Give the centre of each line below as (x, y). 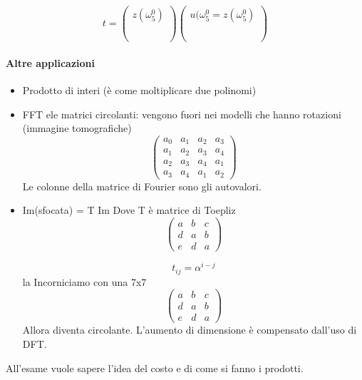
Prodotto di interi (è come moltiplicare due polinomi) (139, 90)
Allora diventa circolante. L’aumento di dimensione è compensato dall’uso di (190, 330)
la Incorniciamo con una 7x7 (84, 281)
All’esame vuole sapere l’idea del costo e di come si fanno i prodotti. (155, 368)
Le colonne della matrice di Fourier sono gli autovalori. (142, 186)
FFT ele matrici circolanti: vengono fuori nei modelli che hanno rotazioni (182, 114)
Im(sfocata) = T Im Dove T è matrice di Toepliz (129, 210)
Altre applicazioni (50, 62)
